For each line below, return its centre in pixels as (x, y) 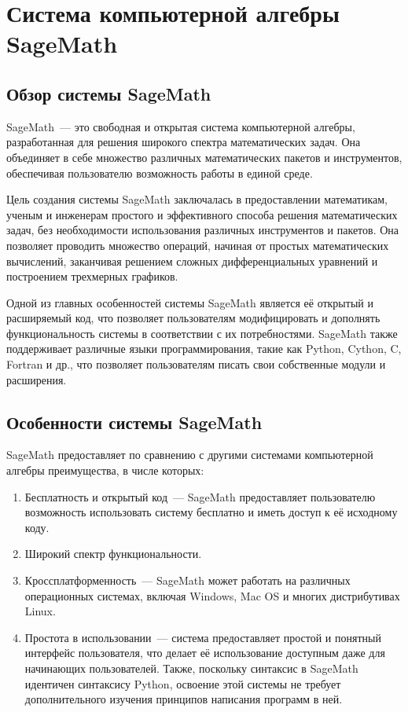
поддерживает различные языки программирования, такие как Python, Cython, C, (204, 349)
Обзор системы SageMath (109, 93)
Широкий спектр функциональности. (113, 554)
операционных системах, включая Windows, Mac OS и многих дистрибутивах (212, 595)
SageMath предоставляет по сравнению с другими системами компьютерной (190, 455)
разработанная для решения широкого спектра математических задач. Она (184, 142)
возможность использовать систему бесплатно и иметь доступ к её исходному (211, 512)
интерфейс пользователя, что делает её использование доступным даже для (205, 653)
